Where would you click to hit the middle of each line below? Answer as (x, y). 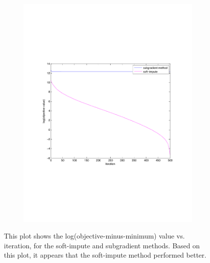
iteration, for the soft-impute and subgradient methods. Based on (102, 245)
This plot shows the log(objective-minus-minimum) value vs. (94, 235)
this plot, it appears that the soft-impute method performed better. (105, 255)
